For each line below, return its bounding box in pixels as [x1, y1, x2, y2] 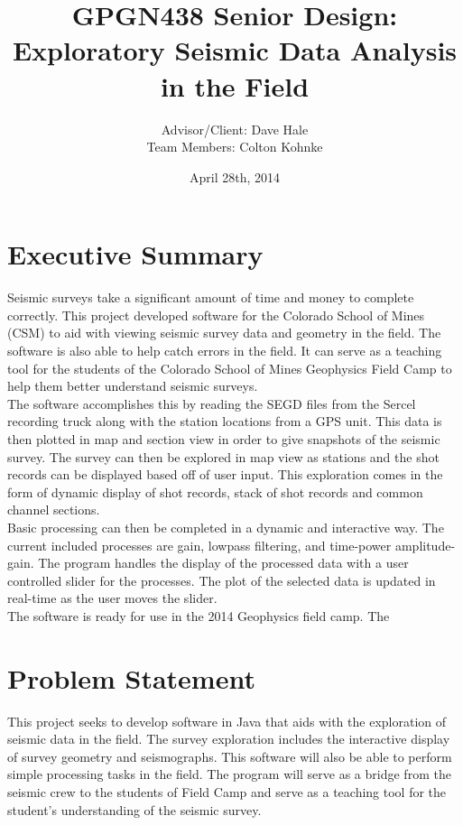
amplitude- [394, 535, 456, 554]
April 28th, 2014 [189, 167, 280, 186]
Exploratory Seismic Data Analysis [12, 32, 458, 69]
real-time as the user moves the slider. [7, 589, 218, 607]
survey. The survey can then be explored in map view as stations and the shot [7, 447, 440, 466]
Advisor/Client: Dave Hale [161, 119, 309, 138]
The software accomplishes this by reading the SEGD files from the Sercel [7, 394, 416, 412]
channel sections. [7, 500, 100, 519]
